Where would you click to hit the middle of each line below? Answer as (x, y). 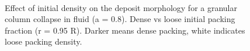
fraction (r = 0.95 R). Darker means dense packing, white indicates (125, 30)
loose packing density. (44, 41)
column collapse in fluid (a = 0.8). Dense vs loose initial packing (120, 19)
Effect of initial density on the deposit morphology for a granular (121, 7)
